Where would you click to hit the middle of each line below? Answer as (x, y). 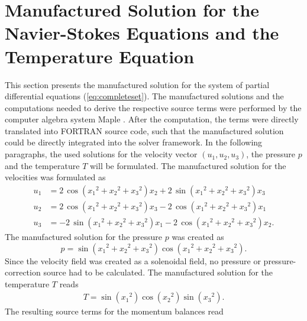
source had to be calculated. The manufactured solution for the (158, 272)
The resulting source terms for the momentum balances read (114, 311)
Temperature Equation (100, 56)
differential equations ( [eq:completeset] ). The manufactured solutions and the (144, 96)
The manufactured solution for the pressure (84, 236)
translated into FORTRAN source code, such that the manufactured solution (144, 130)
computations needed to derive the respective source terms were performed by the (153, 107)
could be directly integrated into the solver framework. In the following (134, 142)
